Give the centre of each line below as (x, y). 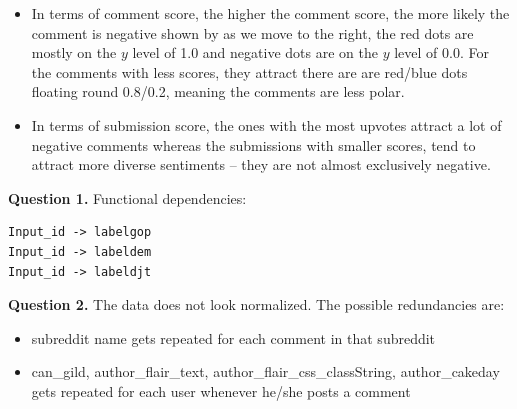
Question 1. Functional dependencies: (127, 197)
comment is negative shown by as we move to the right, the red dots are (252, 32)
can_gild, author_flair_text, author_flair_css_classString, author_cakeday (265, 371)
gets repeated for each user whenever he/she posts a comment (221, 390)
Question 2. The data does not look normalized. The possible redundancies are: (256, 304)
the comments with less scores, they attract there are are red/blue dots (249, 71)
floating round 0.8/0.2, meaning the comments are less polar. (218, 91)
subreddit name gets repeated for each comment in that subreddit (233, 337)
